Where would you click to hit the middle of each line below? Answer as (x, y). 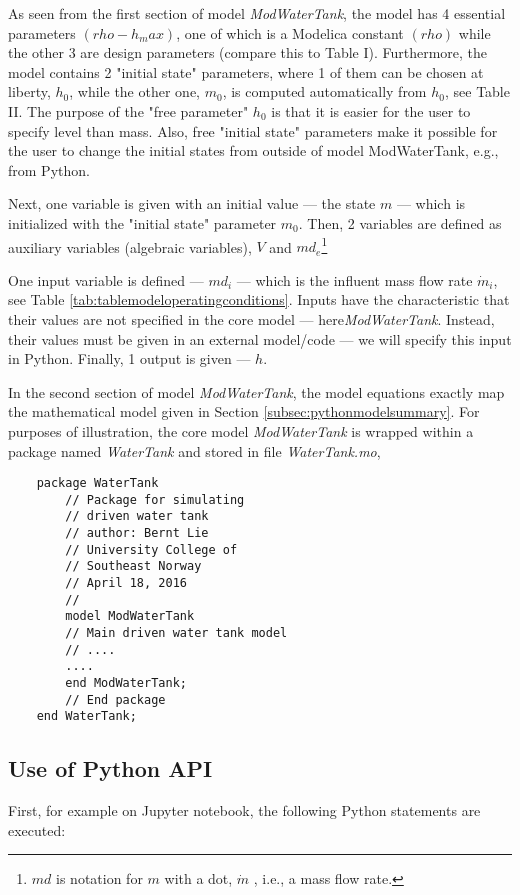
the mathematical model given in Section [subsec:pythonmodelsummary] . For (244, 411)
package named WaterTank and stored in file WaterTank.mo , (194, 450)
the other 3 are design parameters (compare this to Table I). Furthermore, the (248, 52)
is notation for (99, 878)
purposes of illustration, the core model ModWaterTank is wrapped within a (241, 430)
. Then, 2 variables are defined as (400, 222)
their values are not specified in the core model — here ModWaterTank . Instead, (251, 318)
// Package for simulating (155, 499)
